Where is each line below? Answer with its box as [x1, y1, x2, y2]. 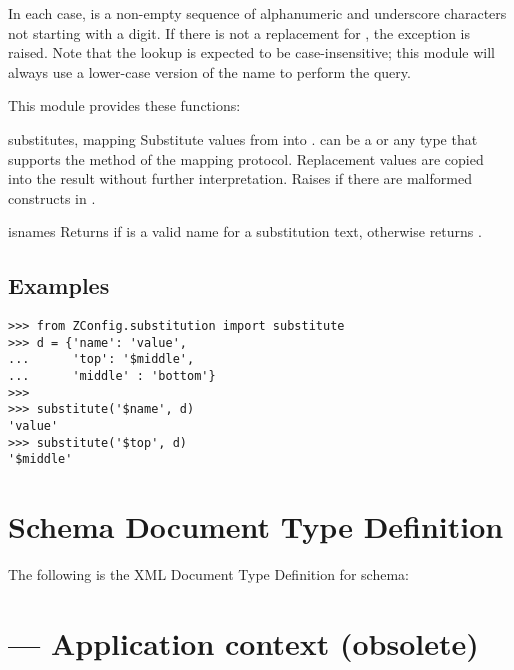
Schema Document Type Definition [8, 506, 504, 547]
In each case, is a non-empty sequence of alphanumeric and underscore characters [8, 3, 507, 23]
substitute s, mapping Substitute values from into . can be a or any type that [8, 128, 478, 149]
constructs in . [8, 187, 96, 208]
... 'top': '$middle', [8, 352, 195, 367]
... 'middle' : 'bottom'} [8, 369, 216, 384]
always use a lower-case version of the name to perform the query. [8, 61, 411, 82]
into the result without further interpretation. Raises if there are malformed [8, 168, 472, 189]
